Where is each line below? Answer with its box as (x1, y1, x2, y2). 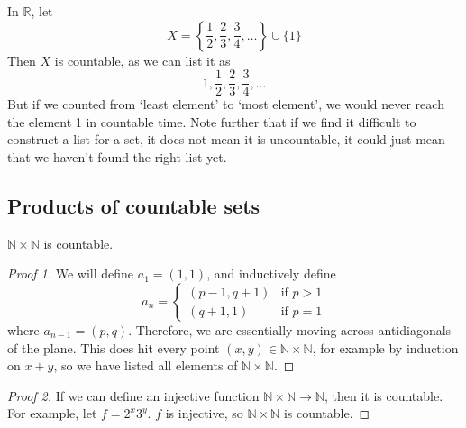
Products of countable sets (7, 192, 260, 220)
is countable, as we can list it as (54, 50, 231, 69)
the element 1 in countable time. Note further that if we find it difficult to (7, 112, 416, 131)
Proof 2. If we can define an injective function (7, 386, 260, 405)
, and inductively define (206, 264, 336, 283)
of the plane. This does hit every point (7, 338, 220, 357)
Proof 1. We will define (7, 264, 134, 283)
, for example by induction (312, 338, 459, 357)
